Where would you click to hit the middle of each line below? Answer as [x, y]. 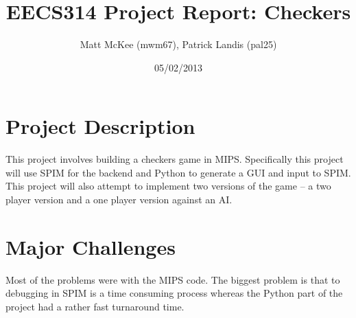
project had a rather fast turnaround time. [95, 306]
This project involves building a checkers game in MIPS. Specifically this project [175, 159]
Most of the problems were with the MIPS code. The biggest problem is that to [173, 279]
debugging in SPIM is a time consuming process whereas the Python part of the [174, 293]
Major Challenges [91, 246]
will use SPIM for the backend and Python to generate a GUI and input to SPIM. [178, 172]
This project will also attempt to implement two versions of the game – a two [168, 186]
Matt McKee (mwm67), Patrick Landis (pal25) [178, 44]
